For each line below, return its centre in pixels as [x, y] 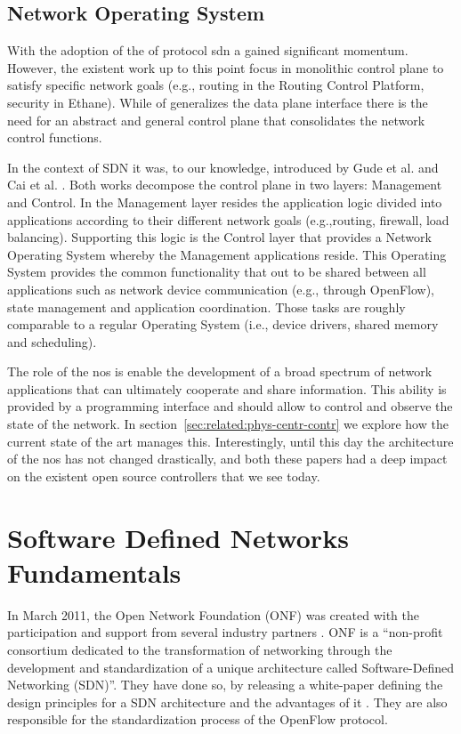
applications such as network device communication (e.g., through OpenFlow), [221, 289]
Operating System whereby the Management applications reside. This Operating [227, 254]
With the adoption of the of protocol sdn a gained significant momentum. [208, 50]
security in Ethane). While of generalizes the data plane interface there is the [218, 102]
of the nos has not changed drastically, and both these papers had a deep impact [227, 459]
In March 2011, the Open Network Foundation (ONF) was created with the [213, 614]
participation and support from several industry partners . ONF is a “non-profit [225, 632]
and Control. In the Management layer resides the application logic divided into [225, 202]
